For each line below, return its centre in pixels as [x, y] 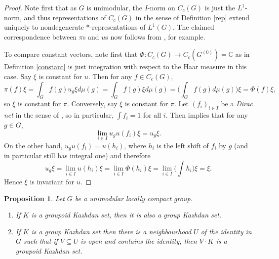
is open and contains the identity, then [139, 241]
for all [152, 115]
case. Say [18, 76]
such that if [40, 241]
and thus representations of [65, 17]
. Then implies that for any [207, 115]
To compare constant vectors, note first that [71, 54]
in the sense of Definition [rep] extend [192, 17]
